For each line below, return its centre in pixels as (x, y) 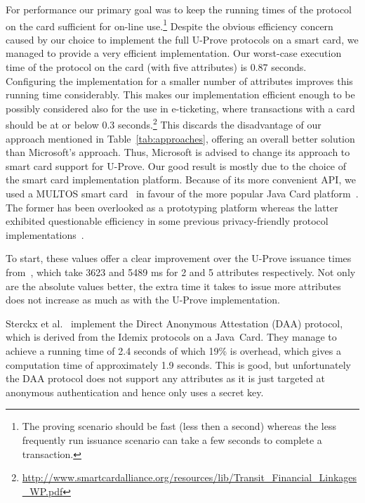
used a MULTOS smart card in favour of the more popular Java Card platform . (182, 194)
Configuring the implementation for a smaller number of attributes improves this (179, 80)
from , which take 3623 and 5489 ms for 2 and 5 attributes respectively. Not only (181, 272)
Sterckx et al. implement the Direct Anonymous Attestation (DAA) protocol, (174, 323)
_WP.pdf (42, 491)
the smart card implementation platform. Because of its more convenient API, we (181, 179)
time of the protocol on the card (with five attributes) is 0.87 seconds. (156, 67)
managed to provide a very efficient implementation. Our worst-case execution (174, 53)
